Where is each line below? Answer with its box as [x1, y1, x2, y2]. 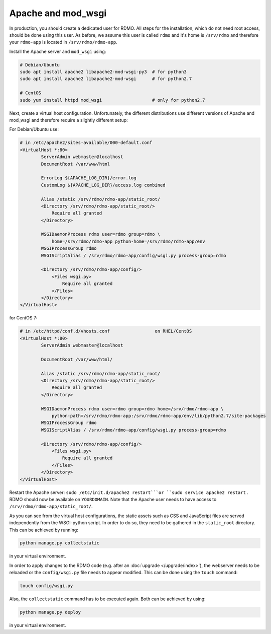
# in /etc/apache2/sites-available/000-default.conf [20, 140, 153, 146]
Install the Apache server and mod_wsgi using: [9, 48, 106, 54]
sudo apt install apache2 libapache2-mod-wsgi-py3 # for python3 [20, 69, 187, 75]
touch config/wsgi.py [20, 583, 73, 589]
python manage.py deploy [20, 609, 81, 615]
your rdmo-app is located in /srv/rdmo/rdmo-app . [9, 39, 117, 45]
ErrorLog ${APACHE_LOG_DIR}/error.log [41, 175, 137, 181]
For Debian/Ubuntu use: [9, 126, 59, 132]
